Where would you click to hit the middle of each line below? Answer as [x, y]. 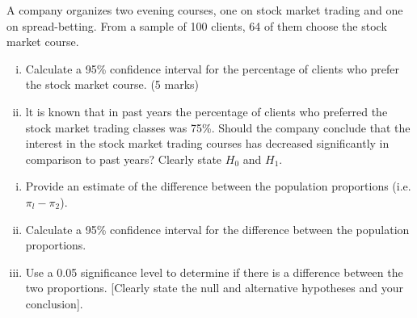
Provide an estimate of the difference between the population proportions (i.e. [218, 186]
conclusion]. [54, 303]
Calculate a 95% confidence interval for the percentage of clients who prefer [213, 68]
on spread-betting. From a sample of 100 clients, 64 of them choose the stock [197, 25]
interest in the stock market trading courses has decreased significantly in [207, 143]
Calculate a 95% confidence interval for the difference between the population [217, 229]
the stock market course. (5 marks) [112, 84]
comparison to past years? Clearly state [124, 159]
